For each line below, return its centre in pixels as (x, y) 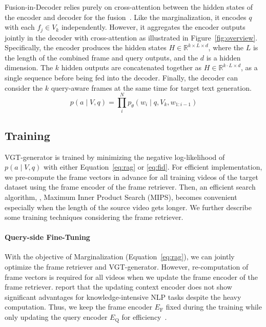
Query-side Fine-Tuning (47, 237)
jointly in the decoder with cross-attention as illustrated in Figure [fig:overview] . (131, 37)
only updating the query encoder (56, 317)
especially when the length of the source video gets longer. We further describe (128, 207)
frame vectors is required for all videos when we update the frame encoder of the (131, 277)
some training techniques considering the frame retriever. (94, 217)
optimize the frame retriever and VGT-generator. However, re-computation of (127, 267)
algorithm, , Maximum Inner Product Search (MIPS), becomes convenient (121, 197)
